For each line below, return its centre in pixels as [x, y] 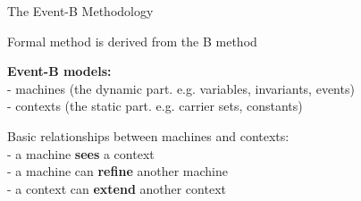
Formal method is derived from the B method [132, 41]
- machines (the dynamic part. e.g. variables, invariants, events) [181, 88]
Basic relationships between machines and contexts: [148, 135]
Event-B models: [59, 71]
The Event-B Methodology [80, 11]
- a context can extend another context [117, 188]
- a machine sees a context [81, 153]
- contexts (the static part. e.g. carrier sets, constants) [155, 106]
